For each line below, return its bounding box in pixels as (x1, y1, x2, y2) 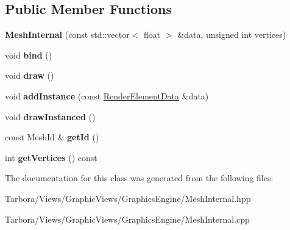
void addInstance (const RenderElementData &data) (5, 89, 209, 102)
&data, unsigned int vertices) (177, 28, 286, 41)
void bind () (5, 48, 52, 61)
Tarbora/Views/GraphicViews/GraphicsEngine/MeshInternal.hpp (5, 192, 251, 204)
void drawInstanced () (5, 110, 96, 123)
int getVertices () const (5, 151, 97, 164)
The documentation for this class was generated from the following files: (5, 171, 274, 184)
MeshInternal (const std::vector (5, 28, 130, 41)
